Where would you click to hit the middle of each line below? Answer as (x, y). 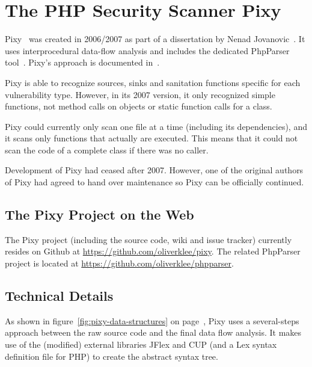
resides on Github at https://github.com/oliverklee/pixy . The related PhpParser (153, 251)
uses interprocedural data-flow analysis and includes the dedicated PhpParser (147, 50)
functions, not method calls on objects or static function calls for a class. (139, 106)
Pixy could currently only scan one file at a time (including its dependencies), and (156, 126)
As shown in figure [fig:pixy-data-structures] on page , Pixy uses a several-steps (152, 320)
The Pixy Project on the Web (99, 214)
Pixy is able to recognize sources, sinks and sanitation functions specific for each (153, 82)
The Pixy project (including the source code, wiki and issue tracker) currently (148, 239)
